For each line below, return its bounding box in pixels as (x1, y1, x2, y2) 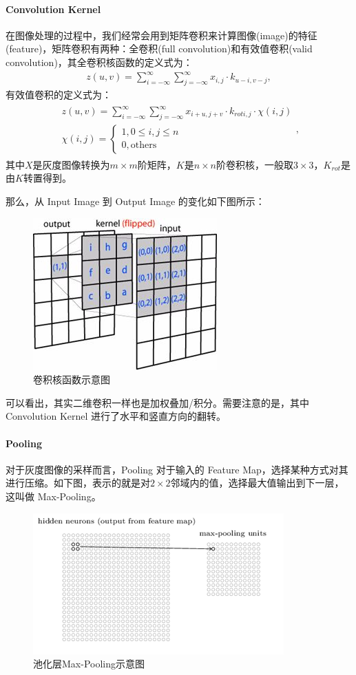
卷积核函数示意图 (33, 372, 110, 387)
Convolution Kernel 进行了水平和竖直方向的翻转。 (6, 409, 227, 423)
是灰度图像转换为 (32, 157, 110, 171)
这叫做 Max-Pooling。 (6, 489, 101, 504)
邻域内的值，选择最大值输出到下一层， (170, 475, 344, 490)
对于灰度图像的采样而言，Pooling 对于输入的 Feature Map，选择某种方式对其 (6, 462, 348, 476)
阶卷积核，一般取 (216, 157, 294, 171)
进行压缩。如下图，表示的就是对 (6, 475, 150, 490)
